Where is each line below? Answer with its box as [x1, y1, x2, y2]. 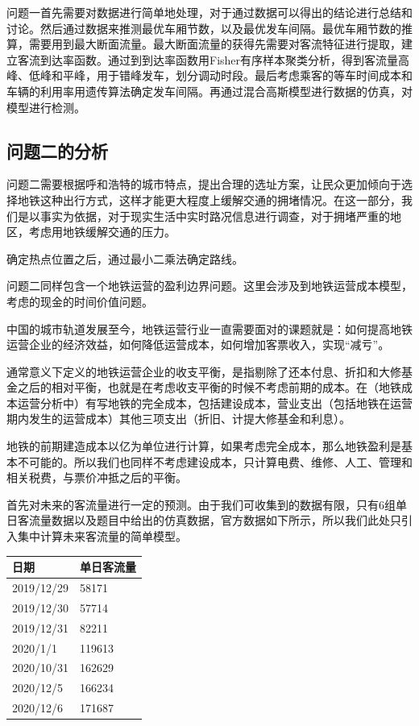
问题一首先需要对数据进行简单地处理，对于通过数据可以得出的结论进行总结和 [6, 4, 413, 20]
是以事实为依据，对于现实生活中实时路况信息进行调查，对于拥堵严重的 [17, 207, 390, 224]
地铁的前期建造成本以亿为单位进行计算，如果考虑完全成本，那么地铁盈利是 [6, 438, 401, 454]
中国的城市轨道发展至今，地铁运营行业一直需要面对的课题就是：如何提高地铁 [6, 320, 413, 337]
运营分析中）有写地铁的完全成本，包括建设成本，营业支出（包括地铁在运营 [17, 394, 413, 411]
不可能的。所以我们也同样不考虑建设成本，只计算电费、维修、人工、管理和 [17, 453, 413, 470]
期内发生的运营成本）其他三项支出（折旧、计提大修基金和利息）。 [6, 410, 351, 427]
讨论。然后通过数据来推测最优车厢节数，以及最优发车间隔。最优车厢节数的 [6, 19, 401, 36]
